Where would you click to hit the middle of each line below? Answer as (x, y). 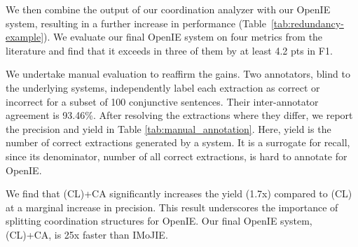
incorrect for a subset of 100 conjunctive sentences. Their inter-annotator (162, 101)
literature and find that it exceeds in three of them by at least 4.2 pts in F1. (169, 50)
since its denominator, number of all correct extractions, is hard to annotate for (177, 156)
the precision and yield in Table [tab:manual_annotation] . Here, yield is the (168, 128)
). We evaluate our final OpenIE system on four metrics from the (183, 37)
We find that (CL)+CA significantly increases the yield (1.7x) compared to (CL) (179, 193)
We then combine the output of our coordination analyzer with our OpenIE (168, 9)
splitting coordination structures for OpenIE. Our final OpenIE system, (159, 221)
